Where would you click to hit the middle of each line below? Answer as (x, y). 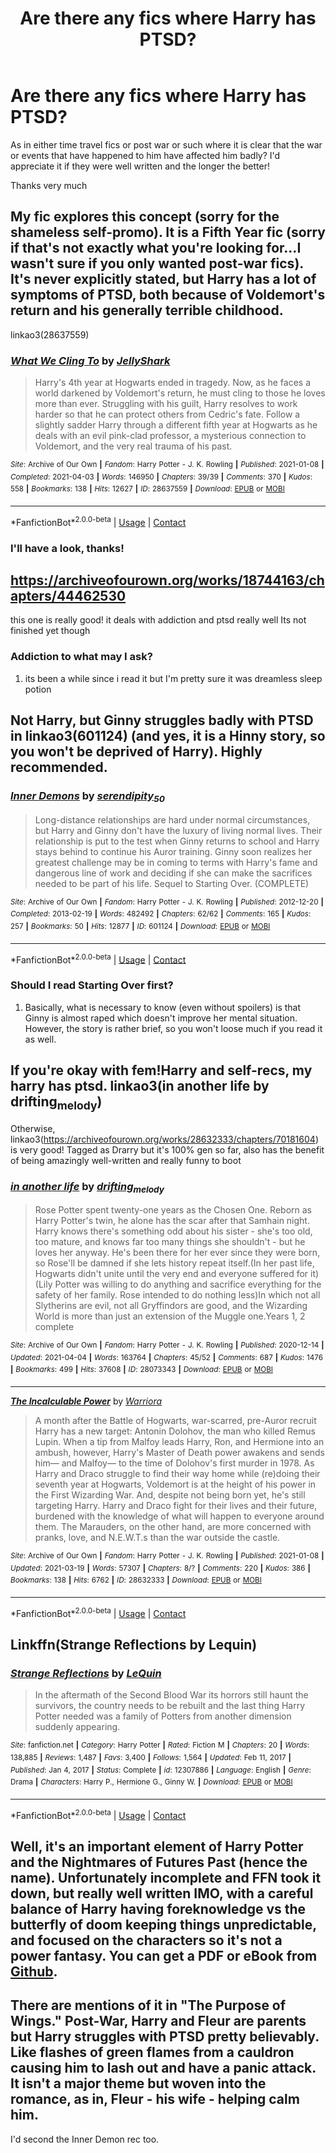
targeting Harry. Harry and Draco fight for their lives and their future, (176, 1506)
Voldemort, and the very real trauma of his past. (133, 446)
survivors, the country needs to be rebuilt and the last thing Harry (170, 1706)
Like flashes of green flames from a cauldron (152, 2052)
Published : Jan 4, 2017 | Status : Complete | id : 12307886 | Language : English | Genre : (161, 1770)
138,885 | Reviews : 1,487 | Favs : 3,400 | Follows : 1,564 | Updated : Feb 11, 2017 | (151, 1758)
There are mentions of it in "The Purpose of (148, 2005)
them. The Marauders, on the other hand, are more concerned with (173, 1527)
